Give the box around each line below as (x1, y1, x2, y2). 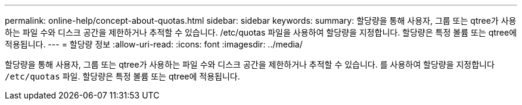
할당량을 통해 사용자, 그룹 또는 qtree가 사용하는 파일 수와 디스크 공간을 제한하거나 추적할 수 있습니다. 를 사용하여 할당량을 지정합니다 (5, 59, 495, 69)
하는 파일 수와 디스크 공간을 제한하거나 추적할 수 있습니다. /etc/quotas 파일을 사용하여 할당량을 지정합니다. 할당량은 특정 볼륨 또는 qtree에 (5, 27, 517, 37)
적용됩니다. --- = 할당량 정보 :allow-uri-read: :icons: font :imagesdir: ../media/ (5, 39, 303, 49)
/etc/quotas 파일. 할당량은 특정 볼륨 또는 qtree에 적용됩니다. (5, 71, 240, 81)
